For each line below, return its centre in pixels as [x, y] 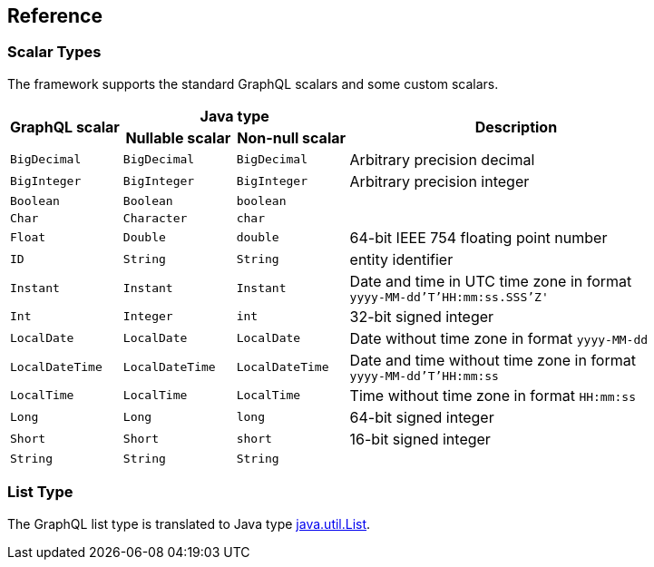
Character [155, 218]
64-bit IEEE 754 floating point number [478, 237]
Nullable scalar [178, 137]
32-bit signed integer [422, 316]
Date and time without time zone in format [493, 360]
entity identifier [401, 259]
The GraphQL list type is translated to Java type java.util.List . [189, 523]
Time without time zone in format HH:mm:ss [493, 395]
